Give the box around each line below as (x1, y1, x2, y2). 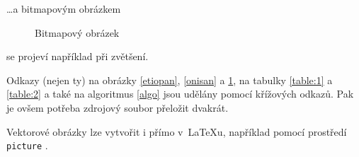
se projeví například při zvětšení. (6, 49, 149, 64)
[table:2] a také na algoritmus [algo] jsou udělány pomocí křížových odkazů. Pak (6, 86, 354, 101)
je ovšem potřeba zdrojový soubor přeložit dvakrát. (6, 100, 229, 115)
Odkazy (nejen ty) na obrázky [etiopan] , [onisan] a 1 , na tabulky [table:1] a (6, 72, 333, 87)
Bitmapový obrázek (35, 25, 120, 40)
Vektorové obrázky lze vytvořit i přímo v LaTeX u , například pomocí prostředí (6, 124, 347, 139)
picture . (6, 138, 48, 153)
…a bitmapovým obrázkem (6, 1, 121, 16)
